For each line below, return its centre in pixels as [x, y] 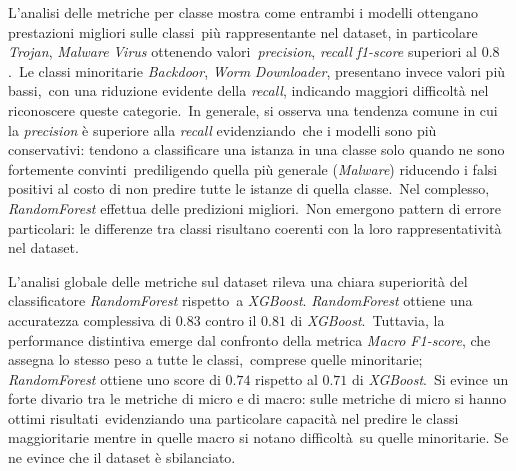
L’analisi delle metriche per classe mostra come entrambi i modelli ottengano [243, 12]
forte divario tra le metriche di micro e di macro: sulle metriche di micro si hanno [257, 398]
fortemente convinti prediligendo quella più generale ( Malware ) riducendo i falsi [253, 168]
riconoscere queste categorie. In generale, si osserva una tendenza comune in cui [253, 109]
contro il [231, 319]
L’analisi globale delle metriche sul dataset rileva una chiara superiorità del [238, 280]
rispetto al [286, 378]
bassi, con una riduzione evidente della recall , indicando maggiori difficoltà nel [248, 90]
